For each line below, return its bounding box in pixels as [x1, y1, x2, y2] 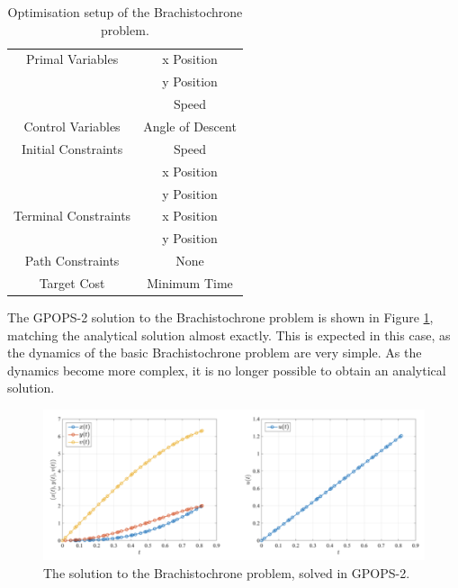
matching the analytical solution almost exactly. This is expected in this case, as [7, 325, 451, 344]
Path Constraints [24, 251, 120, 270]
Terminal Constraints [13, 206, 131, 225]
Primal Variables [25, 50, 119, 68]
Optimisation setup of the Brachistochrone [7, 3, 243, 21]
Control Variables [23, 116, 121, 135]
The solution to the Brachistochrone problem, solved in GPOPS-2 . [43, 563, 410, 582]
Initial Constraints [21, 139, 123, 158]
